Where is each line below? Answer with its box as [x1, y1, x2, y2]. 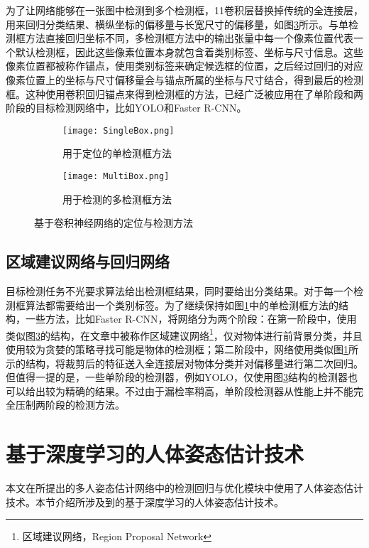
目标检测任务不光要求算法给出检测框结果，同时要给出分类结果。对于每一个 [6, 284, 353, 299]
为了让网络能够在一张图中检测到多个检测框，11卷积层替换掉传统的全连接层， [6, 3, 363, 17]
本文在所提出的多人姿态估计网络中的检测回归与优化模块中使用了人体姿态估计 [6, 480, 363, 495]
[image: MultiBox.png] [62, 171, 170, 181]
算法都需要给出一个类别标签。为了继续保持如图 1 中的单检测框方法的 [25, 297, 338, 312]
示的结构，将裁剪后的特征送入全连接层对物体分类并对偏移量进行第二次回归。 [6, 355, 363, 370]
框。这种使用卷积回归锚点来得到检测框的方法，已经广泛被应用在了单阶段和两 [6, 86, 363, 101]
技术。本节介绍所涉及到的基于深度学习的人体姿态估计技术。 [6, 494, 284, 509]
